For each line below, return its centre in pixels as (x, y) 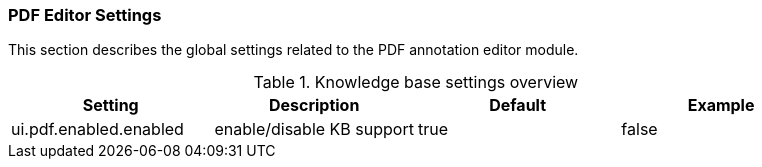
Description (314, 105)
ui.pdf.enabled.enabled (97, 129)
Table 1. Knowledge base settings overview (416, 82)
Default (518, 105)
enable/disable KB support (314, 129)
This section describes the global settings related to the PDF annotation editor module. (293, 50)
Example (721, 105)
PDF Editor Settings (85, 15)
